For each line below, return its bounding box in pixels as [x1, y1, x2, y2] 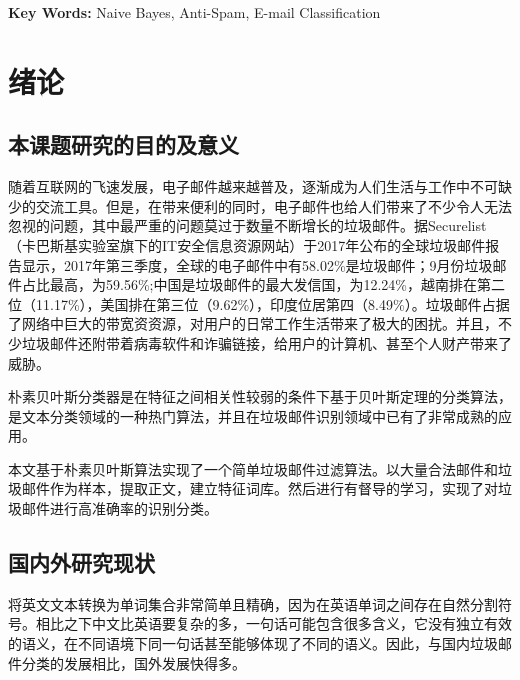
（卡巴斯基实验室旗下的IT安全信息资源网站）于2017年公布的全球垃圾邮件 [8, 234, 486, 255]
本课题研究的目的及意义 [8, 129, 239, 160]
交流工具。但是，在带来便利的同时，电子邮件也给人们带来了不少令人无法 [35, 195, 512, 216]
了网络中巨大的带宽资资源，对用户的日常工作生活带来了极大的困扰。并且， [8, 313, 498, 334]
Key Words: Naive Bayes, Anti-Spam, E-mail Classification [8, 2, 381, 22]
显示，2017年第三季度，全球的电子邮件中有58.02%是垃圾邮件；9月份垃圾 [21, 254, 493, 275]
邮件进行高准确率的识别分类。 [21, 498, 218, 519]
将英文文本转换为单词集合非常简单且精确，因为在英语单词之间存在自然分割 [8, 593, 498, 614]
